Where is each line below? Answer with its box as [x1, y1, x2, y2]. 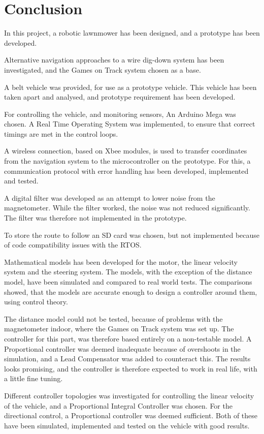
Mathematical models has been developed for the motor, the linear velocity [4, 256, 238, 267]
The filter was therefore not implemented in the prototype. [4, 212, 187, 223]
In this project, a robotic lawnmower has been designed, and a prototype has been [4, 27, 260, 38]
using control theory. [4, 296, 68, 307]
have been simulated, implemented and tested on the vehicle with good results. [4, 420, 250, 430]
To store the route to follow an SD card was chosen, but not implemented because [4, 229, 260, 240]
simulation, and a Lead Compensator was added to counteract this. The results [4, 353, 251, 364]
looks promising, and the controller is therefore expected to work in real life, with [4, 363, 257, 374]
